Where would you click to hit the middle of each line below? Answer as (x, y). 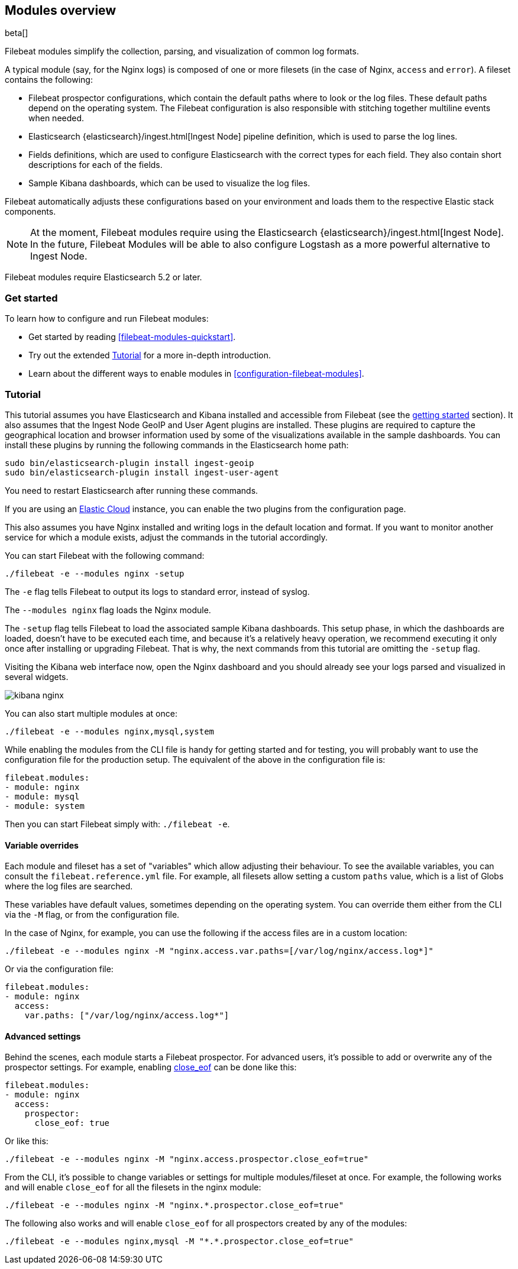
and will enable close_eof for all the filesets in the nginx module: (133, 1187)
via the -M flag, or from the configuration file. (92, 915)
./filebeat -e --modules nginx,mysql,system (110, 731)
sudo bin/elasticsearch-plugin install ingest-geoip (129, 463)
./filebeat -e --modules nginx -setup (95, 573)
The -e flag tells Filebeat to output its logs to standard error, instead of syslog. (157, 591)
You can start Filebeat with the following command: (105, 555)
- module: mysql (42, 796)
